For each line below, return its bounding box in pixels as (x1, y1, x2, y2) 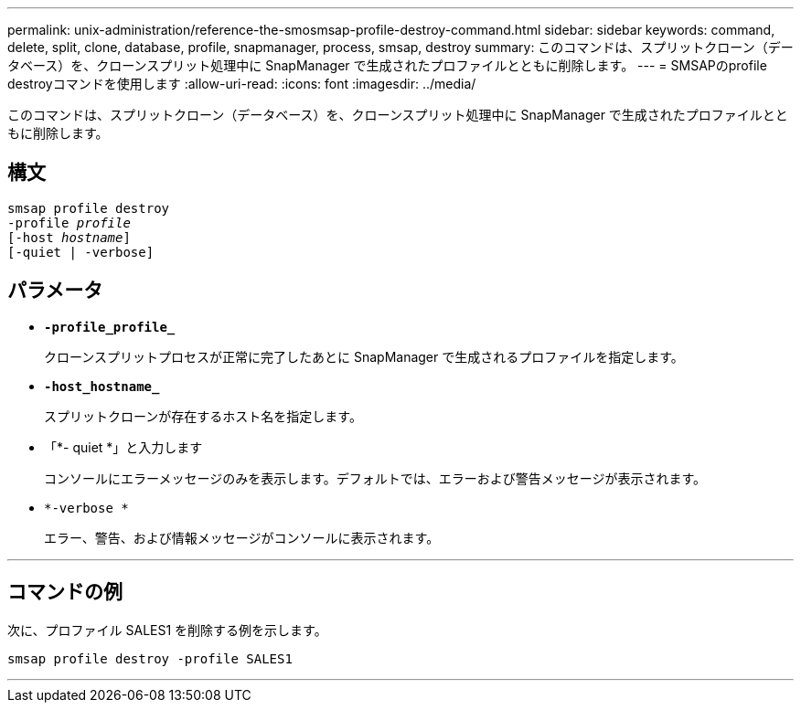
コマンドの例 (7, 580, 123, 604)
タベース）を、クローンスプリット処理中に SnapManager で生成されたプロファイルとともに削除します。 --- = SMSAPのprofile (7, 58, 767, 73)
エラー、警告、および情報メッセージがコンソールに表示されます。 (44, 529, 440, 546)
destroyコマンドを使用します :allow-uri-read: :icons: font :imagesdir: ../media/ (7, 76, 476, 91)
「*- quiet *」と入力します (44, 439, 203, 455)
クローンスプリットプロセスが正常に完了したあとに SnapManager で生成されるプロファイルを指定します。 (44, 348, 684, 365)
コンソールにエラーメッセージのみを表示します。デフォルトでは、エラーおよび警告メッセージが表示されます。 (44, 470, 707, 486)
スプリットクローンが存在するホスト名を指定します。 (44, 408, 362, 424)
